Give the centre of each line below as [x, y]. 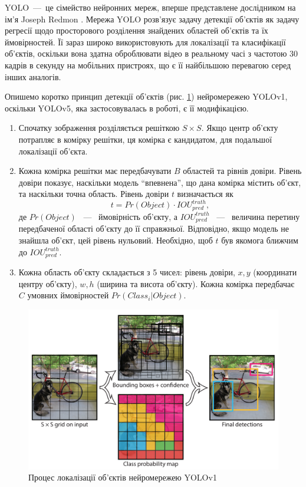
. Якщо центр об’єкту [240, 128]
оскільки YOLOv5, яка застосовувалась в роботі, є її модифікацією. [127, 108]
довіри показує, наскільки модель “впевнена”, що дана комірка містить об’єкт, [160, 182]
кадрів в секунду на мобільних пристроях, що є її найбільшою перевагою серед [148, 65]
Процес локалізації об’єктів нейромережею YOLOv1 [123, 477]
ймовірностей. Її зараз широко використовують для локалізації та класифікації [145, 42]
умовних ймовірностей [68, 295]
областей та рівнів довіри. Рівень [242, 171]
